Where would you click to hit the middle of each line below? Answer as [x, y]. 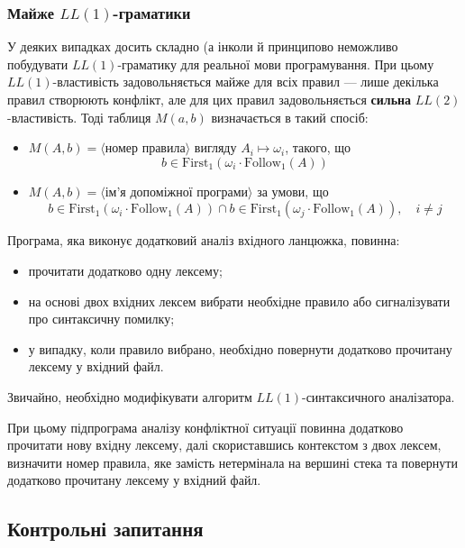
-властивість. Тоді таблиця [79, 117]
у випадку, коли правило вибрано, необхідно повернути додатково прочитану [240, 348]
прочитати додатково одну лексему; [125, 270]
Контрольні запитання [105, 529]
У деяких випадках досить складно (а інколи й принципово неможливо [203, 46]
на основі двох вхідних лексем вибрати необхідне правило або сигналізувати [239, 301]
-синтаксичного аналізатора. [378, 396]
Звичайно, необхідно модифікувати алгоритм [130, 396]
